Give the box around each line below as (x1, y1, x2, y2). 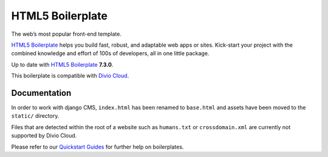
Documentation (11, 88, 72, 98)
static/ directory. (11, 112, 60, 119)
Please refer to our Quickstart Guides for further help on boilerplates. (11, 143, 184, 150)
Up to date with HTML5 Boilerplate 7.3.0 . (11, 61, 114, 68)
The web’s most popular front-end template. (11, 30, 121, 38)
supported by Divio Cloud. (11, 132, 77, 139)
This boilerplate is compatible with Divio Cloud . (11, 72, 129, 79)
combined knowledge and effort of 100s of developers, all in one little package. (11, 50, 210, 57)
